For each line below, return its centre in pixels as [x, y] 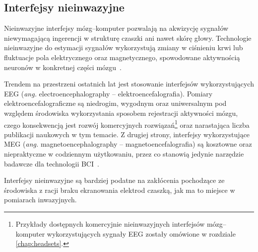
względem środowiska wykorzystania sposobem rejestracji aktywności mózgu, [121, 113]
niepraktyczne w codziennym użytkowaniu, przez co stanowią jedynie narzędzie [124, 153]
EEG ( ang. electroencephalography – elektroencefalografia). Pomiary [108, 93]
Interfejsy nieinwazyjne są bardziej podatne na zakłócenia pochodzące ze [114, 180]
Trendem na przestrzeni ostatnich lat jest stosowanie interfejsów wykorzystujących [129, 84]
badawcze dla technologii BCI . [52, 163]
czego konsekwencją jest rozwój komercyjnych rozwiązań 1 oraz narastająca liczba [127, 124]
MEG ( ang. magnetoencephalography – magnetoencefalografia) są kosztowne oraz [128, 144]
